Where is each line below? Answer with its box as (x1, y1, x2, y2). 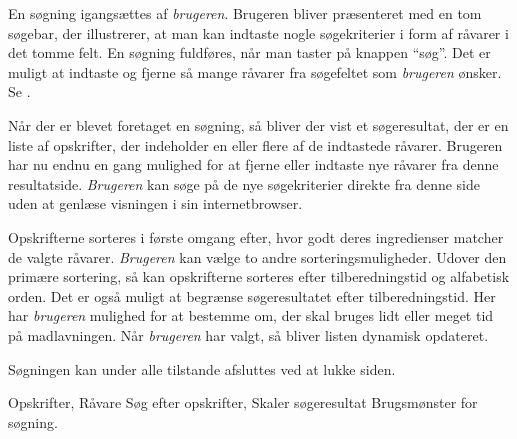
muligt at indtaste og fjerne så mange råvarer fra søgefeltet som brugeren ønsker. (8, 61, 502, 82)
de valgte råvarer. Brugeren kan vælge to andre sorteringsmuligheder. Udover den (8, 246, 507, 267)
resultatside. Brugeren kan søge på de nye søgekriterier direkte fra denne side (8, 173, 480, 194)
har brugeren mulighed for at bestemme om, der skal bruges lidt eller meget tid (8, 305, 494, 326)
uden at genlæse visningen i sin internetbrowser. (8, 193, 303, 214)
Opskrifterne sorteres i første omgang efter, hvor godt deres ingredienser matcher (8, 226, 504, 247)
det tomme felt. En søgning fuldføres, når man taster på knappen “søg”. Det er (8, 42, 491, 63)
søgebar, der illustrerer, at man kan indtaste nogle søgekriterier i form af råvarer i (8, 22, 509, 43)
